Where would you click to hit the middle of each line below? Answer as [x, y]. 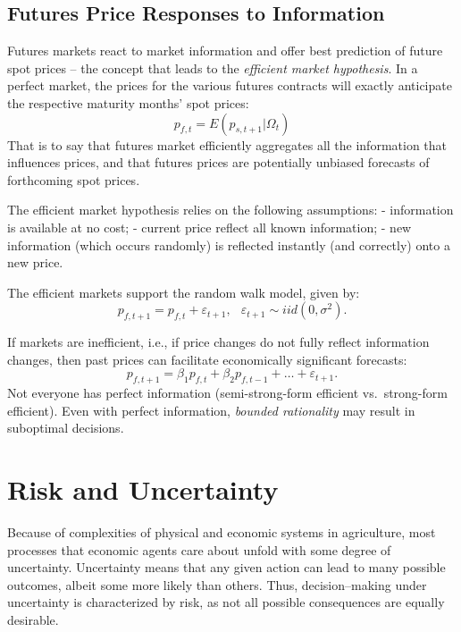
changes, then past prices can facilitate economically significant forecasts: [207, 359]
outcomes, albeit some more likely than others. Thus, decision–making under [217, 584]
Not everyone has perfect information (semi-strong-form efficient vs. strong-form [227, 393]
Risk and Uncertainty [143, 489]
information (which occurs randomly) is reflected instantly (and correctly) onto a [229, 244]
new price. [35, 262]
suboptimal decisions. [66, 428]
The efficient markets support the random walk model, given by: [184, 292]
